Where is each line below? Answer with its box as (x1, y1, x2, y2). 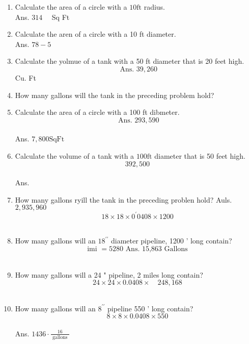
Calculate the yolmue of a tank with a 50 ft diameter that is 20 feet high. (15, 56, 244, 66)
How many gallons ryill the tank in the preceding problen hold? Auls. (15, 194, 232, 205)
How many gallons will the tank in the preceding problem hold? (15, 89, 214, 100)
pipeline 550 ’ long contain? (107, 303, 193, 313)
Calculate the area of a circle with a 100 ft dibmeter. (15, 107, 180, 117)
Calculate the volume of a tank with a (15, 150, 134, 161)
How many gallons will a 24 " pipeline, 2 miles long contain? (15, 269, 203, 280)
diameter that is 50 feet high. (154, 150, 245, 161)
